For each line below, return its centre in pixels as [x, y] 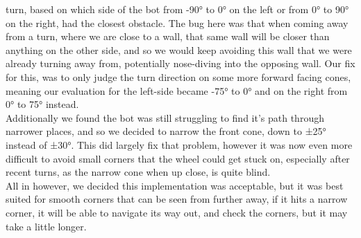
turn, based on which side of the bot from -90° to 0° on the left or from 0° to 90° [177, 9]
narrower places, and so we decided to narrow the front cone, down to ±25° [166, 131]
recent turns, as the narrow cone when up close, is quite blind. [138, 172]
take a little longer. [46, 226]
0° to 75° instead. [42, 104]
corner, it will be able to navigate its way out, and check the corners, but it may [177, 212]
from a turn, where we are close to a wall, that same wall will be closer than [168, 36]
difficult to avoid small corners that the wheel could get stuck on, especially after [178, 158]
